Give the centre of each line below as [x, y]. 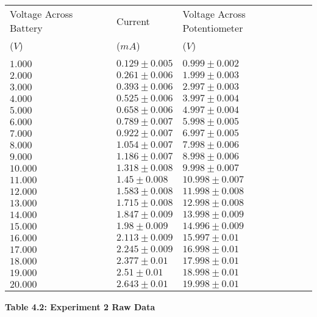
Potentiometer [213, 28]
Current [133, 21]
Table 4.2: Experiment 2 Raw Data [80, 307]
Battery [26, 28]
